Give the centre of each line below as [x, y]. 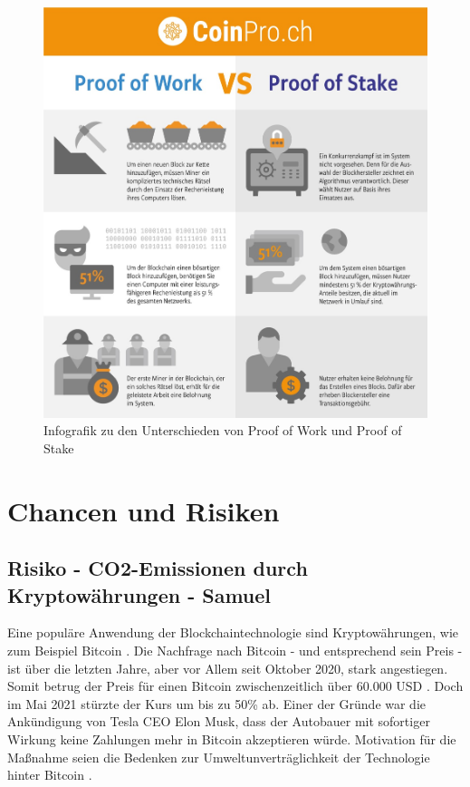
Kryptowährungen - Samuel [139, 594]
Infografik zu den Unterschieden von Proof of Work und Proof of [223, 430]
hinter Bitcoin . [50, 775]
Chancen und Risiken [144, 510]
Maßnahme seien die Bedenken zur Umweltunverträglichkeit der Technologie [219, 757]
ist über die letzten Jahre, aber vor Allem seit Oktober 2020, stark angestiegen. [228, 668]
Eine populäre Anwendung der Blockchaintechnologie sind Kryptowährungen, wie [233, 632]
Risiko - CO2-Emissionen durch [158, 568]
